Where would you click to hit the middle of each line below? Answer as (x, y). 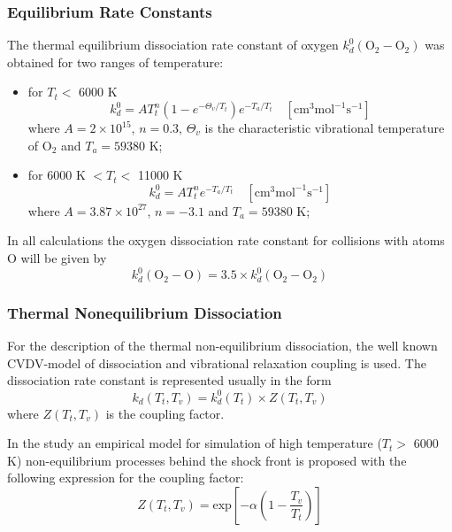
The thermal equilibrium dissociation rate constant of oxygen (173, 45)
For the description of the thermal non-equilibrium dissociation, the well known (222, 346)
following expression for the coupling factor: (126, 478)
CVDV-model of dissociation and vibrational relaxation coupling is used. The (217, 362)
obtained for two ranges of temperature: (115, 62)
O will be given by (57, 257)
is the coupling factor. (165, 413)
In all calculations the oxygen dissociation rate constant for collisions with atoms (226, 240)
